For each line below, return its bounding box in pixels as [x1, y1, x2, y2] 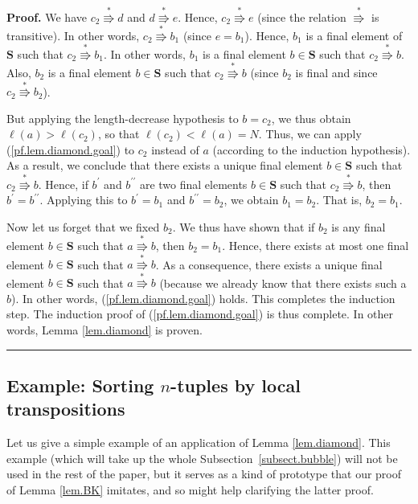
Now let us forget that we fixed [6, 218, 160, 235]
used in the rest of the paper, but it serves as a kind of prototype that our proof [6, 465, 402, 482]
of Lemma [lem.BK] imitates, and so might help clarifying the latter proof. [6, 481, 374, 498]
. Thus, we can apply [258, 125, 362, 142]
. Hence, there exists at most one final [222, 236, 409, 253]
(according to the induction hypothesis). [212, 141, 411, 158]
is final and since [295, 64, 378, 80]
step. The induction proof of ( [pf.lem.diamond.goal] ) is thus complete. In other [6, 305, 394, 322]
